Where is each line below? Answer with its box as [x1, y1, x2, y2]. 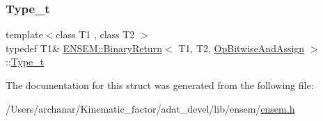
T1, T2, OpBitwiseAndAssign [178, 40, 305, 55]
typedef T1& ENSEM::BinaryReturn [6, 40, 162, 55]
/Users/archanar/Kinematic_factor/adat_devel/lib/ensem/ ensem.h [6, 101, 295, 115]
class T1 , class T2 [56, 27, 135, 42]
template [6, 27, 43, 42]
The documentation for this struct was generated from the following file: [6, 78, 314, 92]
